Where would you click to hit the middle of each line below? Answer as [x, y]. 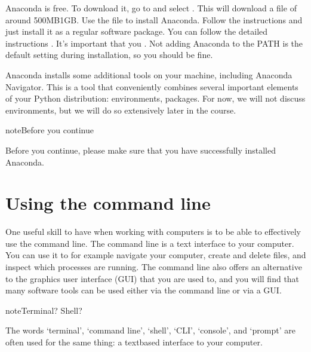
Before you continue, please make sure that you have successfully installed [141, 150]
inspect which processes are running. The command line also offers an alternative [154, 267]
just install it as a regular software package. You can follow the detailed [137, 31]
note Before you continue [50, 130]
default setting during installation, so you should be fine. [109, 55]
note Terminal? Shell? [44, 310]
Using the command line [108, 203]
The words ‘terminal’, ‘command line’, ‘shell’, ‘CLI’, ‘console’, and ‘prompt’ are [150, 330]
